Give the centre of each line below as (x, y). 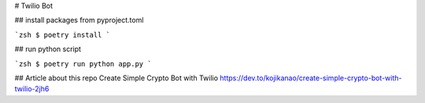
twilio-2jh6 (32, 89)
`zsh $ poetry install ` (62, 35)
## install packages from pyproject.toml (79, 20)
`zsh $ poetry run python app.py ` (83, 64)
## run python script (48, 49)
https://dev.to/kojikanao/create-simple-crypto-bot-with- (311, 78)
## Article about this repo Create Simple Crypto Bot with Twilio (116, 78)
